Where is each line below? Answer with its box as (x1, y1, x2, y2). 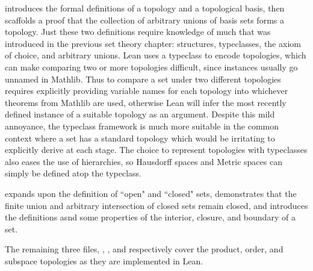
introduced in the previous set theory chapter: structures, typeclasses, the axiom (5, 37, 301, 49)
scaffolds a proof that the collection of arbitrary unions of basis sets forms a (5, 13, 284, 26)
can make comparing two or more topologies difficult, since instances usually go (5, 60, 298, 73)
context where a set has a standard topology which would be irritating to (5, 131, 275, 144)
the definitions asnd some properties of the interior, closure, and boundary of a (5, 211, 296, 223)
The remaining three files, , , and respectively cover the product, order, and (5, 243, 284, 255)
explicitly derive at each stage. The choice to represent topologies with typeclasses (5, 143, 308, 156)
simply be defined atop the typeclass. (5, 167, 141, 179)
